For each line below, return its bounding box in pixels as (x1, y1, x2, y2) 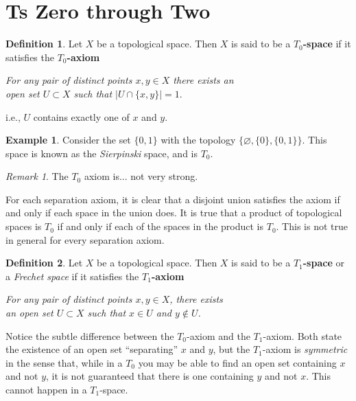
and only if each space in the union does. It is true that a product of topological (5, 205, 342, 220)
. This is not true (276, 219, 348, 233)
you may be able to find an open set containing (138, 355, 337, 369)
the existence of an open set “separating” (5, 342, 178, 356)
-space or (302, 255, 344, 270)
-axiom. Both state (263, 328, 342, 343)
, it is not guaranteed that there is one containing (46, 369, 254, 383)
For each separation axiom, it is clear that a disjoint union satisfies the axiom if (5, 192, 340, 206)
